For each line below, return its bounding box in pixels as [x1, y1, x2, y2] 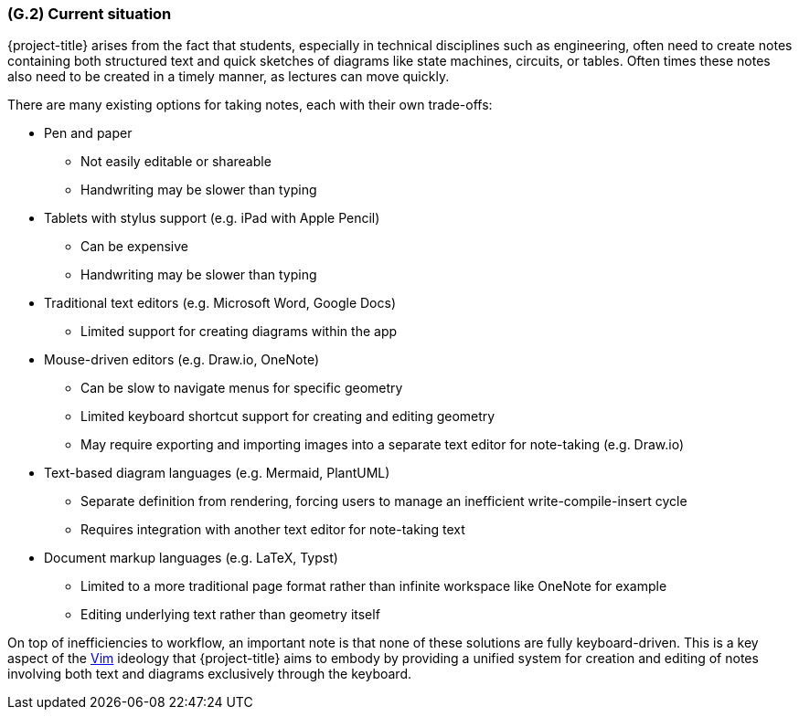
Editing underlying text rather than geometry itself [80, 606, 380, 623]
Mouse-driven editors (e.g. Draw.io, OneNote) [44, 352, 319, 368]
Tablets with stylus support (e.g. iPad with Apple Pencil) [44, 210, 380, 227]
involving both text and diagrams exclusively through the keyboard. [7, 666, 411, 682]
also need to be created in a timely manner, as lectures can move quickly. [7, 69, 450, 85]
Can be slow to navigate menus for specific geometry [80, 380, 403, 396]
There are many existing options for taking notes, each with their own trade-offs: [7, 97, 493, 113]
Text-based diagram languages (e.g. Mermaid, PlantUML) [44, 465, 390, 481]
